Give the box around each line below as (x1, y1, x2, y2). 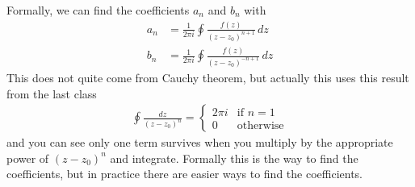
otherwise (237, 119, 284, 131)
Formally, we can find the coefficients (6, 2, 190, 18)
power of (6, 149, 49, 166)
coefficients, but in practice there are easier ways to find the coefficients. (6, 165, 363, 182)
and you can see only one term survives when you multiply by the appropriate (6, 134, 393, 151)
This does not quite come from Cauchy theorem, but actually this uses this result (6, 69, 409, 86)
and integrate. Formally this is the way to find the (110, 149, 358, 166)
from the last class (6, 85, 97, 102)
